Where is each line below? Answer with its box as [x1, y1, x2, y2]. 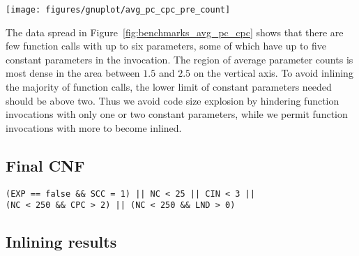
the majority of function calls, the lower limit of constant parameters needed [6, 80, 332, 94]
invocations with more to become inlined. [6, 120, 182, 135]
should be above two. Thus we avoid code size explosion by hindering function [6, 93, 339, 107]
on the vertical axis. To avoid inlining [193, 66, 353, 80]
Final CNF [6, 154, 85, 176]
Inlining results [6, 231, 117, 253]
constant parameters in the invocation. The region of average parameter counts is [6, 52, 353, 66]
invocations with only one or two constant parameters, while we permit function [6, 107, 348, 121]
